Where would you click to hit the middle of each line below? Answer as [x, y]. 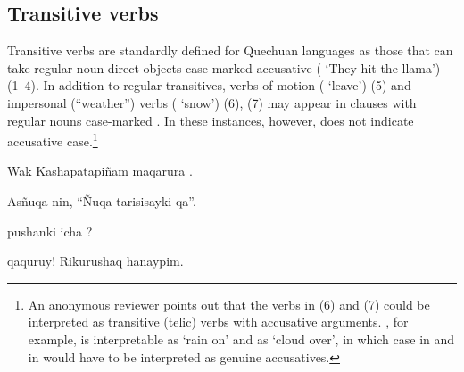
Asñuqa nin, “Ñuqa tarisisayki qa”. [102, 201]
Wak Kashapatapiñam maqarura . [100, 171]
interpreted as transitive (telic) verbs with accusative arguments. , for [218, 322]
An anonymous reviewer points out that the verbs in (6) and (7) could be [229, 304]
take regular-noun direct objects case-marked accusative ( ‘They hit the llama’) [224, 67]
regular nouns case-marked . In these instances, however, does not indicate [211, 120]
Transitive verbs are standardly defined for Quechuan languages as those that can [230, 50]
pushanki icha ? [50, 231]
